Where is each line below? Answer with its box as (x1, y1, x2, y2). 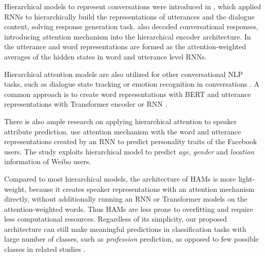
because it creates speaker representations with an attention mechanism (29, 183, 255, 194)
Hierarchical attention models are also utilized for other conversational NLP (4, 68, 243, 79)
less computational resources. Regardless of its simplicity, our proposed (4, 213, 227, 224)
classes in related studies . (4, 244, 86, 254)
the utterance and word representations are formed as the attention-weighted (4, 41, 247, 52)
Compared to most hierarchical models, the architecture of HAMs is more (4, 173, 236, 184)
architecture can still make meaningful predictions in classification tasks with (4, 223, 247, 234)
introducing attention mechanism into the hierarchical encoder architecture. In (4, 31, 251, 42)
